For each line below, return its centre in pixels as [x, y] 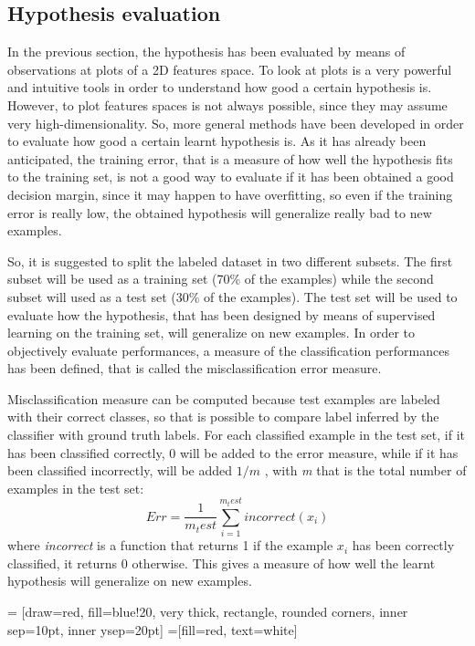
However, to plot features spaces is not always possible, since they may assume [227, 104]
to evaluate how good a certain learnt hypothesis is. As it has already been [217, 141]
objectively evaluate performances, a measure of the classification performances [228, 350]
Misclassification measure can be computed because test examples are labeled [224, 398]
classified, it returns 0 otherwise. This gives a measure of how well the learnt [222, 563]
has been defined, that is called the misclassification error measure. [195, 368]
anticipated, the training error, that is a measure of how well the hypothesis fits [230, 158]
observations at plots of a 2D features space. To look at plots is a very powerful [230, 69]
